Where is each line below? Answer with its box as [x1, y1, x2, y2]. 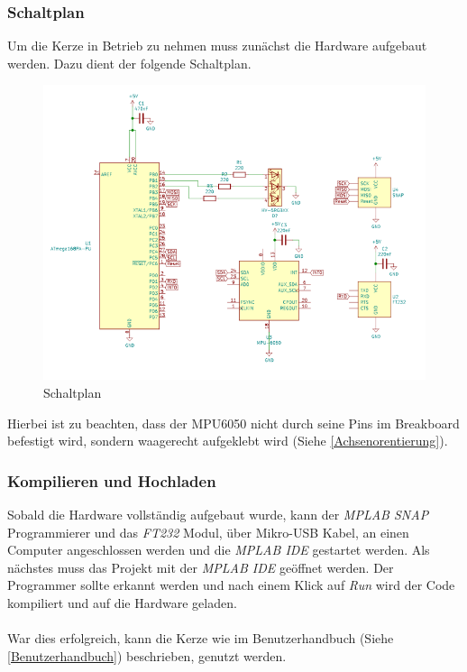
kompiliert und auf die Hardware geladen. [7, 593, 237, 612]
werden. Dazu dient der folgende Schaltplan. [7, 53, 252, 72]
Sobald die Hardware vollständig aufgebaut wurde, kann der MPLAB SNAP [7, 504, 429, 523]
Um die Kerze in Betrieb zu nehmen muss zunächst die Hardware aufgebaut [7, 36, 427, 55]
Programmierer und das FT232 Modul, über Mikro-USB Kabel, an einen [7, 522, 409, 541]
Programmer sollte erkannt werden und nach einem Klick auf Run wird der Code [7, 575, 455, 594]
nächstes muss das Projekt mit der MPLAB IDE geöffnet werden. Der [7, 557, 394, 576]
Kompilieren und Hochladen [7, 469, 216, 492]
